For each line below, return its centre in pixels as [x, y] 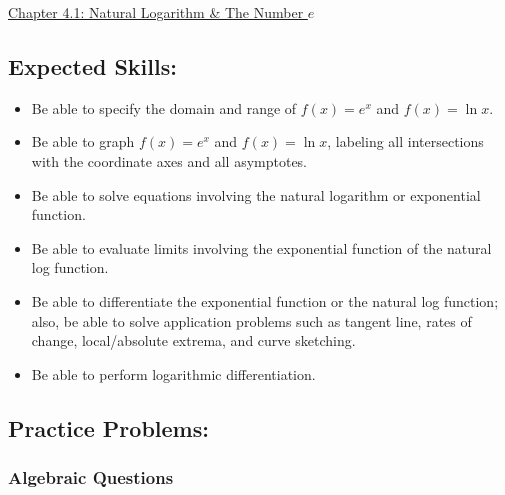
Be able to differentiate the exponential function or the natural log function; [265, 300]
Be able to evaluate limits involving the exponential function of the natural [261, 247]
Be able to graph [83, 141]
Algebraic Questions [91, 477]
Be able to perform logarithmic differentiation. [173, 373]
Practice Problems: [108, 427]
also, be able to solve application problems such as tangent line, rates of [251, 320]
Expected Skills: [92, 65]
